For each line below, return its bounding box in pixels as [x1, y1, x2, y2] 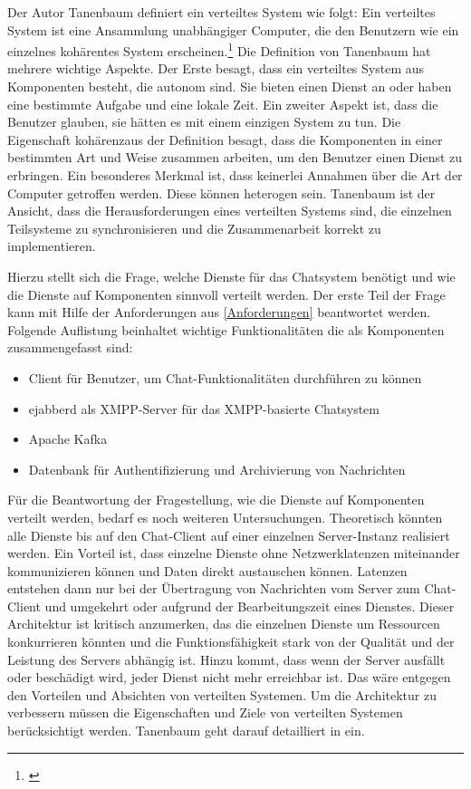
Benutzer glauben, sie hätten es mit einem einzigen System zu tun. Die [7, 112, 401, 131]
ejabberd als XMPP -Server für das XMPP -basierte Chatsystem [28, 399, 380, 418]
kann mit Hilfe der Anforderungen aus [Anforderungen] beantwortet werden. [7, 303, 431, 322]
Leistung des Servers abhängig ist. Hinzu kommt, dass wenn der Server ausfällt [7, 649, 446, 669]
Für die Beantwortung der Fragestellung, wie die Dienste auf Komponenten [7, 490, 425, 509]
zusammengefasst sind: [7, 338, 133, 357]
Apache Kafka [28, 429, 108, 448]
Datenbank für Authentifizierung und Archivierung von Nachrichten [28, 459, 406, 478]
